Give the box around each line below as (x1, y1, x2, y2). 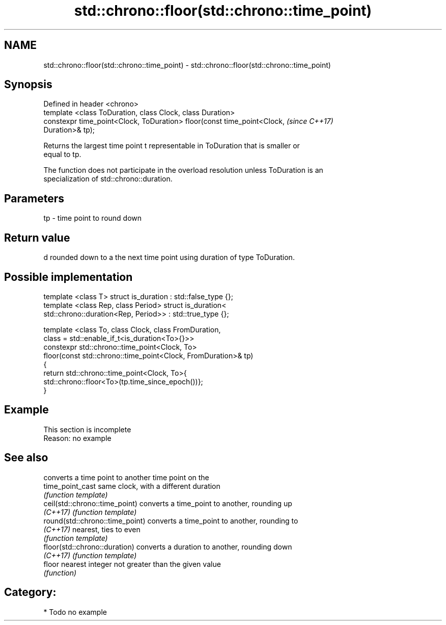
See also (4, 451, 48, 464)
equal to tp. (43, 150, 81, 159)
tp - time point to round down (43, 214, 142, 223)
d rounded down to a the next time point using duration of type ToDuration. (43, 253, 295, 262)
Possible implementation (4, 270, 133, 283)
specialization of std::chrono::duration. (43, 174, 173, 184)
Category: (4, 586, 57, 599)
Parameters (4, 192, 64, 205)
